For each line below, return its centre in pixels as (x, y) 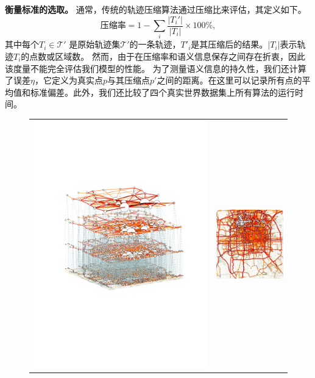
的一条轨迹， (155, 44)
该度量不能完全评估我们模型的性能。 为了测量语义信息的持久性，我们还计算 (156, 68)
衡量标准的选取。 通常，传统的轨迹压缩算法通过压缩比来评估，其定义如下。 (156, 9)
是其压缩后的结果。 (229, 44)
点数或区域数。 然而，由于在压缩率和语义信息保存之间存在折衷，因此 (168, 56)
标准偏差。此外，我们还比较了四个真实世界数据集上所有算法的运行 (162, 92)
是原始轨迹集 (95, 44)
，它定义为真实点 (69, 80)
